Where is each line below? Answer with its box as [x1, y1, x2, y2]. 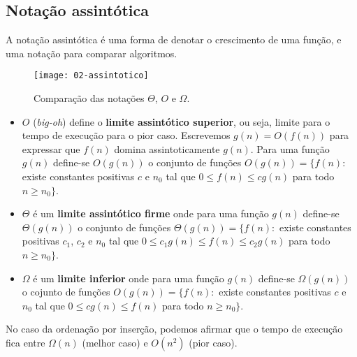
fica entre [6, 335, 45, 349]
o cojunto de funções [22, 284, 110, 299]
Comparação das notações [34, 91, 145, 105]
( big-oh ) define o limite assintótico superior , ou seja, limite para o [33, 114, 330, 129]
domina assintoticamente [114, 141, 220, 156]
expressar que [22, 141, 80, 156]
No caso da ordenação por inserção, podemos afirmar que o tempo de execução [6, 321, 343, 336]
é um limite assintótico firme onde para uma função [33, 206, 269, 221]
